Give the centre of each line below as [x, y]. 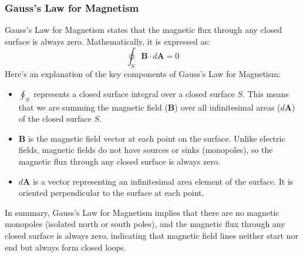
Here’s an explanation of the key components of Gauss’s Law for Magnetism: [143, 74]
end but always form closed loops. [65, 247]
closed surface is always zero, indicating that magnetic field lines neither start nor [151, 235]
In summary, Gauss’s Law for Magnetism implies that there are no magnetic [142, 212]
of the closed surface [55, 119]
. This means [265, 93]
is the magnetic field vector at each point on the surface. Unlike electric [156, 138]
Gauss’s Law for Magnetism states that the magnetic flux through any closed [144, 30]
